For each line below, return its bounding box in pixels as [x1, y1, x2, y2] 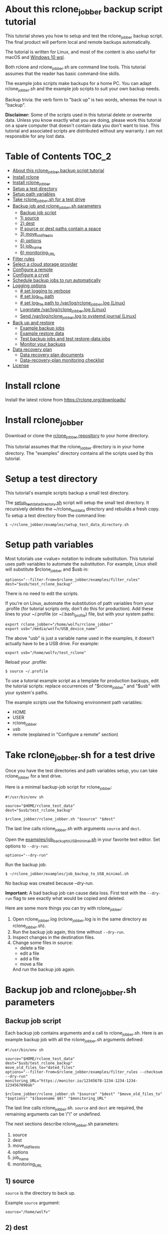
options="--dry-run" [5, 853, 49, 858]
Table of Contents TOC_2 [5, 151, 112, 162]
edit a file [20, 950, 40, 957]
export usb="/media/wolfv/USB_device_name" [5, 626, 98, 631]
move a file [20, 961, 43, 967]
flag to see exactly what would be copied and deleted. [13, 895, 125, 901]
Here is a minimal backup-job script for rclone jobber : [5, 784, 113, 791]
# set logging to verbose [20, 288, 71, 294]
